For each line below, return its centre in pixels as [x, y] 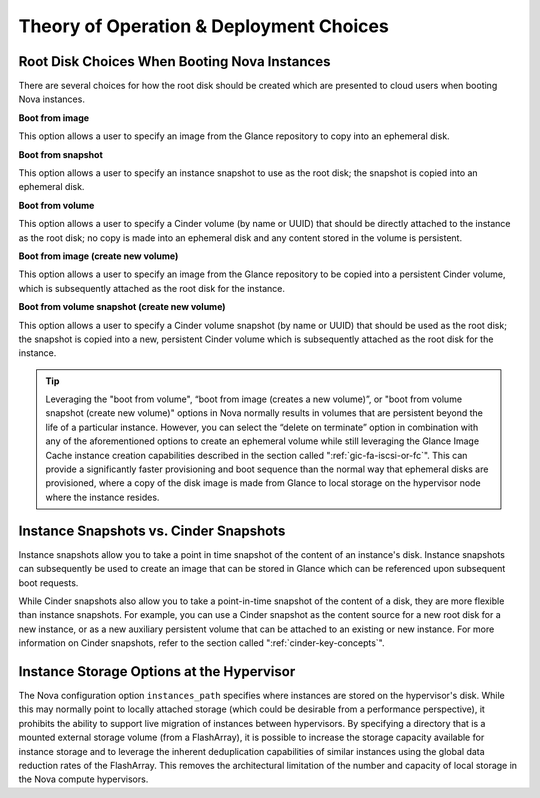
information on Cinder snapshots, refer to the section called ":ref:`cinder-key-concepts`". [201, 643]
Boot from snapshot [61, 154]
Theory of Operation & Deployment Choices [203, 26]
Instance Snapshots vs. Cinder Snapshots [152, 530]
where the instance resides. [102, 497]
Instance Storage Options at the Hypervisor [157, 671]
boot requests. [48, 582]
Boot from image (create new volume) [98, 256]
